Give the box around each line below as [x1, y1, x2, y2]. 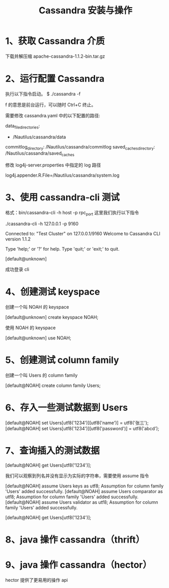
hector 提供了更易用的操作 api [5, 577, 68, 583]
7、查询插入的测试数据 [5, 445, 100, 456]
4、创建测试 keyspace [5, 286, 100, 298]
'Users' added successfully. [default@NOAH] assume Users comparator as [5, 488, 163, 494]
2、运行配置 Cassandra [5, 73, 105, 85]
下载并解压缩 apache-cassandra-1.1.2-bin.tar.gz [5, 53, 105, 59]
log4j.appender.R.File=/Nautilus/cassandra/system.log [5, 172, 120, 179]
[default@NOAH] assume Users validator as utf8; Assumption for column [5, 499, 158, 505]
